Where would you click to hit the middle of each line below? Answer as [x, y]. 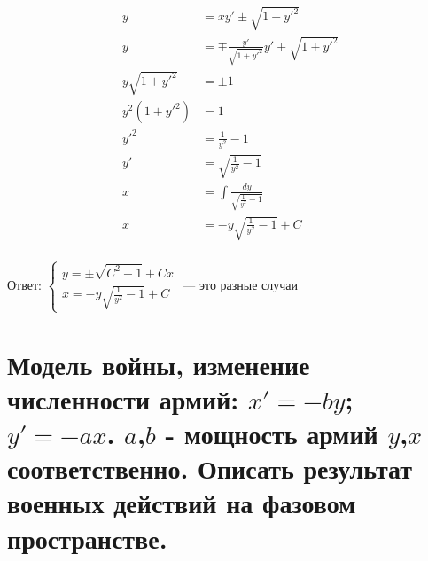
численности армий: [123, 398]
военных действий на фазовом [182, 503]
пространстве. [87, 538]
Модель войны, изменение [159, 364]
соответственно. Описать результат [210, 468]
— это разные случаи [241, 284]
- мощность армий [272, 434]
